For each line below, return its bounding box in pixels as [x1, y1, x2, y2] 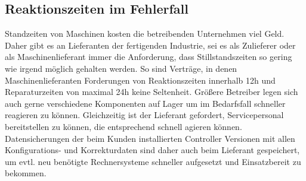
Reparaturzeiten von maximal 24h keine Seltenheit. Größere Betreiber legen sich [5, 85, 298, 98]
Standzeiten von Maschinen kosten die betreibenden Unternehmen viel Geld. [5, 27, 285, 40]
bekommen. [5, 167, 47, 179]
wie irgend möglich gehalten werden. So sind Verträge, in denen [5, 62, 237, 74]
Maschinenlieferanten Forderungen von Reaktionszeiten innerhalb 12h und [5, 74, 276, 86]
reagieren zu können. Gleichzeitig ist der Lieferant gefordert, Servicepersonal [5, 109, 284, 121]
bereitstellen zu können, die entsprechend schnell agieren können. [5, 120, 242, 132]
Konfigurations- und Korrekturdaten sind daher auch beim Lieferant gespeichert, [5, 144, 300, 156]
